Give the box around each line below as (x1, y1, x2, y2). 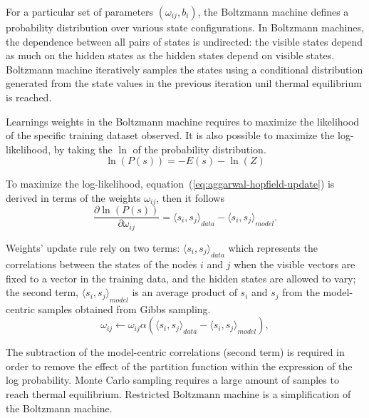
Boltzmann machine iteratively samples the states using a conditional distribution (6, 61, 363, 76)
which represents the (228, 240, 318, 255)
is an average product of (132, 285, 237, 300)
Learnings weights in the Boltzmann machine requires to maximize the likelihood (6, 113, 360, 128)
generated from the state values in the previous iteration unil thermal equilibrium (6, 76, 362, 91)
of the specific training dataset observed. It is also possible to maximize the (6, 128, 335, 143)
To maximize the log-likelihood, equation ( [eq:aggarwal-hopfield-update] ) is (6, 176, 335, 191)
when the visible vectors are (234, 257, 355, 272)
